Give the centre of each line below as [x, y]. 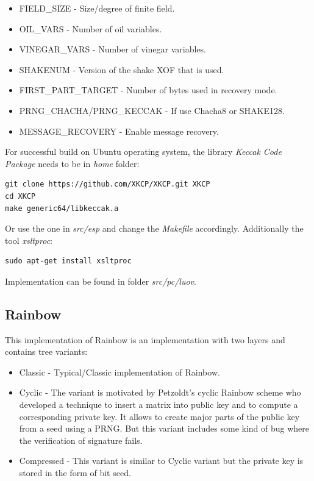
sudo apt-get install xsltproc [68, 261]
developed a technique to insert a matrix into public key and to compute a [159, 404]
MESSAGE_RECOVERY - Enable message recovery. [119, 131]
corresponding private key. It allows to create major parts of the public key [159, 416]
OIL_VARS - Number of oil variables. [91, 28]
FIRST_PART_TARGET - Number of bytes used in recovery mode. [148, 90]
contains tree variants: [46, 351]
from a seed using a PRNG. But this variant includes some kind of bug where [164, 428]
